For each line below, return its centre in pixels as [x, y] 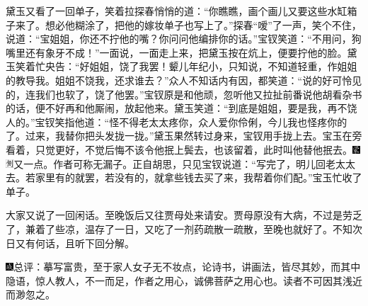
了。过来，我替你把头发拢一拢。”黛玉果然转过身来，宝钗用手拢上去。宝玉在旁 [184, 136]
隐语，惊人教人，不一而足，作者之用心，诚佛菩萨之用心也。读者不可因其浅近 [184, 280]
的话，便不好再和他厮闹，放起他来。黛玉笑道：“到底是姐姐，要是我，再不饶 [182, 108]
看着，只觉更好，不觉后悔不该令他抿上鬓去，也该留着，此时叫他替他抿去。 [179, 149]
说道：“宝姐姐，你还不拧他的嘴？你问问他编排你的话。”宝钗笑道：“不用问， [179, 39]
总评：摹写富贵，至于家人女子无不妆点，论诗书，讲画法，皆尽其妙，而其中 [187, 267]
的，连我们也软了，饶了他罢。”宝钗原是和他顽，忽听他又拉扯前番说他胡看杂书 [184, 94]
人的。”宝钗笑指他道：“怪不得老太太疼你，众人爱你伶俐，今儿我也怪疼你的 [177, 121]
